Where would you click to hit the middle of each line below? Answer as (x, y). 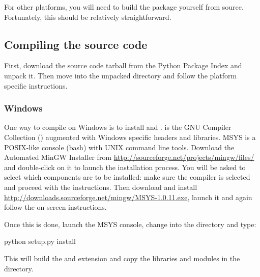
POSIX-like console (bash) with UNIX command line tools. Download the (119, 147)
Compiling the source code (76, 44)
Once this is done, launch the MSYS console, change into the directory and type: (130, 224)
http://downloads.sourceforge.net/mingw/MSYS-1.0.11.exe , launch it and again (128, 197)
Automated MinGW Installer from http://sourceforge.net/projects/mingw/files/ (129, 157)
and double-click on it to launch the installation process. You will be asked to (125, 167)
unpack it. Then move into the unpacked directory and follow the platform (121, 75)
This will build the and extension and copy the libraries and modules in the (122, 258)
